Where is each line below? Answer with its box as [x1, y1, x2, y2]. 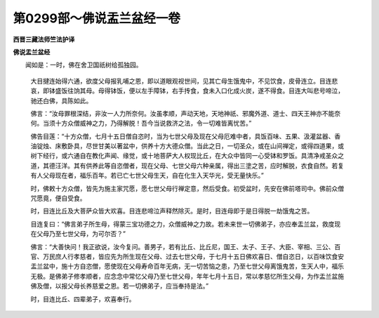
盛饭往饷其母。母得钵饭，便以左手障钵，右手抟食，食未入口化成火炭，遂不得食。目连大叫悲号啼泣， [55, 86, 344, 95]
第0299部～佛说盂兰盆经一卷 [13, 11, 180, 26]
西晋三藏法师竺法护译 [13, 35, 75, 44]
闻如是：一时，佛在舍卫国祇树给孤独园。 [25, 60, 142, 69]
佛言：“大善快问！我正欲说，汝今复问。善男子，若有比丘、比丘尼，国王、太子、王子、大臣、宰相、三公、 [30, 242, 335, 251]
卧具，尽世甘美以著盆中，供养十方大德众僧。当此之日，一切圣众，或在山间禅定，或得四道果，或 [67, 142, 344, 150]
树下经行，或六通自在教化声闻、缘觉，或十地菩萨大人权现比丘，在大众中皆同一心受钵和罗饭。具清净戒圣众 [30, 152, 338, 160]
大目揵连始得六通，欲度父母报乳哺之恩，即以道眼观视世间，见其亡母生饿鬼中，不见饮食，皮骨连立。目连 [30, 77, 332, 85]
